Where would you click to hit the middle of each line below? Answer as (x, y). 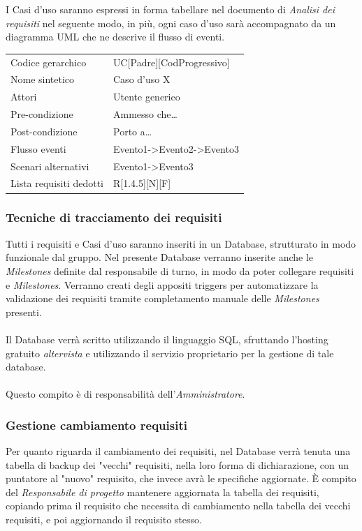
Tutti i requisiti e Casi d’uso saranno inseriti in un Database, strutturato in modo (181, 243)
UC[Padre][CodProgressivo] (172, 62)
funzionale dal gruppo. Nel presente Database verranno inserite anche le (160, 257)
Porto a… (133, 131)
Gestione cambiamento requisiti (96, 425)
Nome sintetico (43, 79)
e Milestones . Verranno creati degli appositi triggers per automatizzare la (162, 284)
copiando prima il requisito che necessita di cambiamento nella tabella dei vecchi (178, 506)
